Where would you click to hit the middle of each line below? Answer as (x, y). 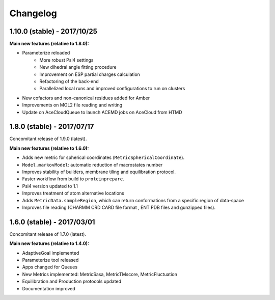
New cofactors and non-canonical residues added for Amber (86, 98)
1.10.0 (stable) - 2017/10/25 (53, 31)
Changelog (33, 13)
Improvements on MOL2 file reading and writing (72, 105)
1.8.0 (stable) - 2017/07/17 (52, 127)
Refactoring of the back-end (69, 81)
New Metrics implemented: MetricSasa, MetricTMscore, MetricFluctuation (100, 274)
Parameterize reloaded (46, 53)
